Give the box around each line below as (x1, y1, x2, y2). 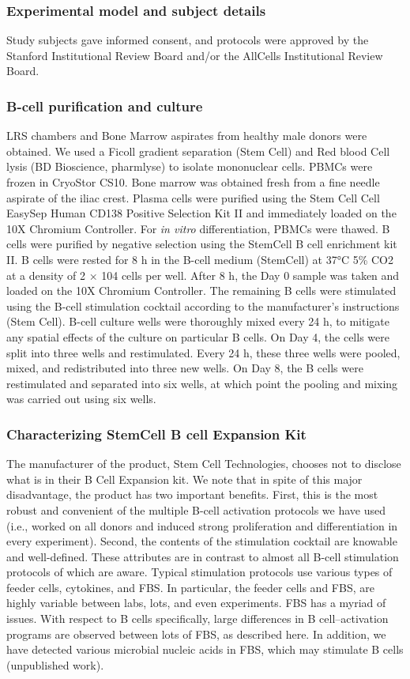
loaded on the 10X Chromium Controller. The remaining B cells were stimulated (6, 282, 397, 299)
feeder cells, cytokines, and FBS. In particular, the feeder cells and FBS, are (6, 579, 374, 595)
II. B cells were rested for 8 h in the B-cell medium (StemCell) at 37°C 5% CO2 (6, 251, 393, 267)
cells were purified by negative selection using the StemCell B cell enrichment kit (6, 236, 397, 252)
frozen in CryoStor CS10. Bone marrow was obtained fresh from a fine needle (6, 174, 380, 190)
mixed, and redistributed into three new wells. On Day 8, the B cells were (6, 360, 363, 376)
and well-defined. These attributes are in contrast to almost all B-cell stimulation (6, 548, 399, 564)
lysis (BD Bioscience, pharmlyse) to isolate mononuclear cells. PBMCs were (6, 158, 373, 175)
